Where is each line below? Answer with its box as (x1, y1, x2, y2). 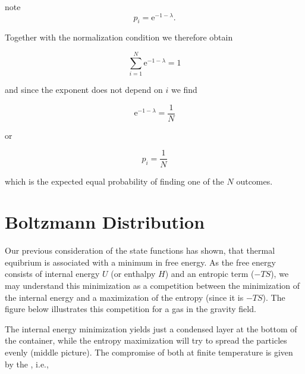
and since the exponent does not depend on (5, 83, 163, 96)
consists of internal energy (5, 267, 100, 280)
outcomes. (236, 174, 273, 187)
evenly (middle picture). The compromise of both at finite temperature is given (5, 345, 293, 358)
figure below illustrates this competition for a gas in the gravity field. (5, 303, 256, 315)
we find (171, 83, 197, 96)
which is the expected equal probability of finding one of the (5, 174, 224, 187)
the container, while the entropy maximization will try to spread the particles (5, 334, 287, 347)
